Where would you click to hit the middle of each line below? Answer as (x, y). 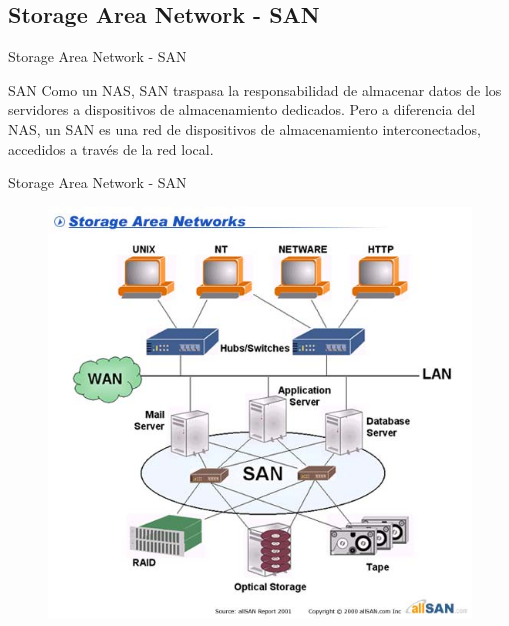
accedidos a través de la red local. (111, 148)
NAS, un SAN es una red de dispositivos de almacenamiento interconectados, (244, 128)
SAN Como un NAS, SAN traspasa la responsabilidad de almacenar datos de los (255, 89)
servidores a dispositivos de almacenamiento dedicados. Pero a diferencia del (242, 109)
